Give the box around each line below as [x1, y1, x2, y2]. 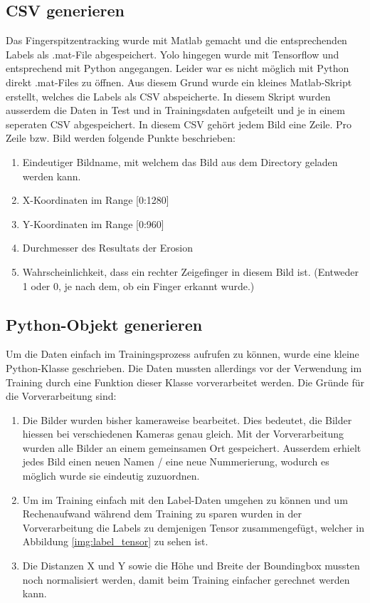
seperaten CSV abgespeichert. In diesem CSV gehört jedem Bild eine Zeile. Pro [6, 116, 352, 131]
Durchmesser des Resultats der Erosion [22, 240, 193, 255]
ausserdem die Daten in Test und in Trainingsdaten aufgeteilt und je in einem [6, 103, 345, 118]
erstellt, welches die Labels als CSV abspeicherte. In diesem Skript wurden [6, 88, 331, 103]
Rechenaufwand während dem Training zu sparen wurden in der [22, 506, 302, 521]
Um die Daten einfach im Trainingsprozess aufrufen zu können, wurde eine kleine [6, 346, 359, 361]
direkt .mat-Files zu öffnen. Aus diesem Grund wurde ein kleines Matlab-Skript [6, 74, 352, 89]
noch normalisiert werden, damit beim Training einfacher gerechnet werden [22, 572, 350, 587]
